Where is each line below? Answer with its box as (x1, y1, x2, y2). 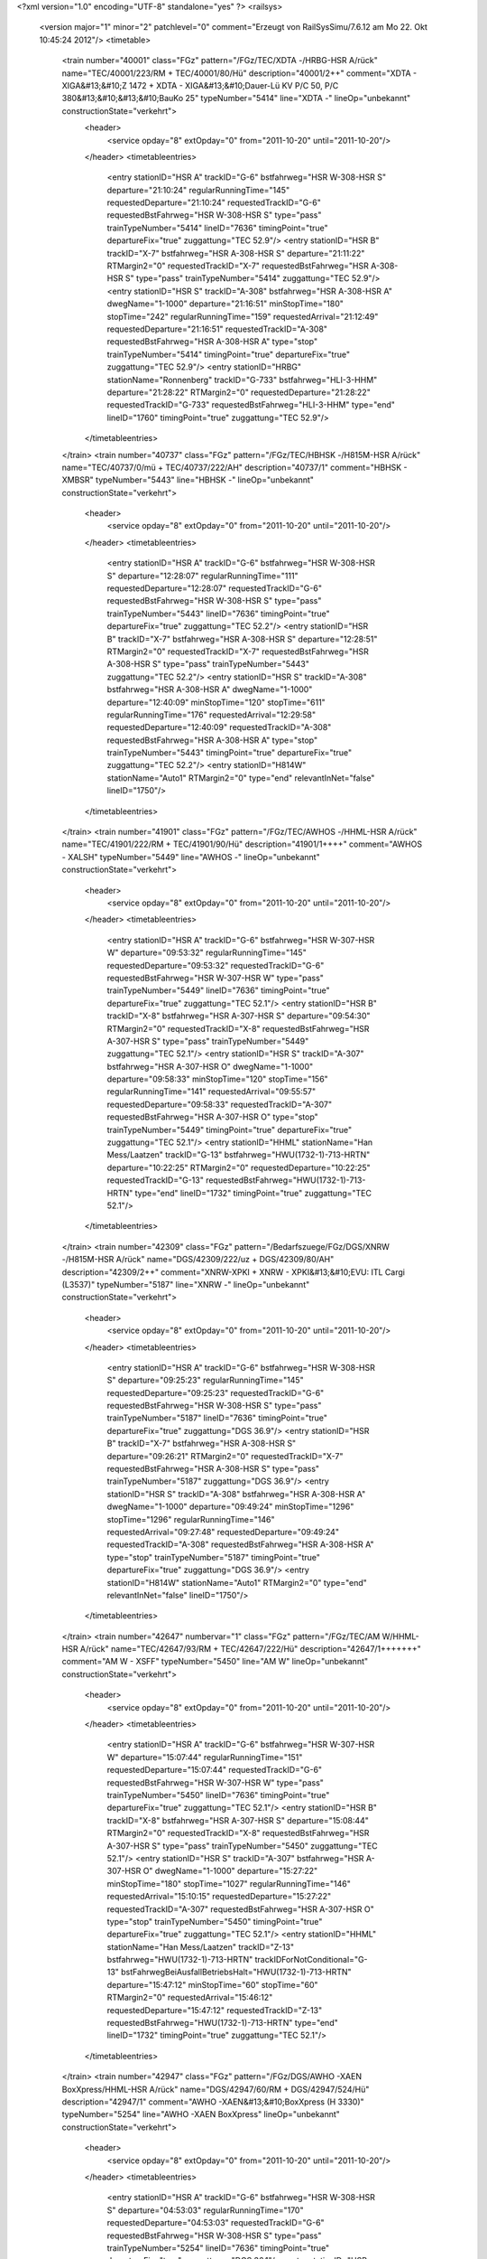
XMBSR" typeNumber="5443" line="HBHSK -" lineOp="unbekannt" (61, 474, 315, 485)
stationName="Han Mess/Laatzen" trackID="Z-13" (106, 1941, 295, 1952)
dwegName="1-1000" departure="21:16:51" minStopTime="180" (106, 298, 345, 309)
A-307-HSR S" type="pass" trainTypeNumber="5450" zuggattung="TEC (106, 1840, 378, 1851)
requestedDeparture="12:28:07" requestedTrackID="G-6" (106, 583, 322, 594)
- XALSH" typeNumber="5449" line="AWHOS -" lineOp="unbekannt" (61, 851, 320, 862)
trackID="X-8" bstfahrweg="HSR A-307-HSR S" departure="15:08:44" (106, 1814, 370, 1825)
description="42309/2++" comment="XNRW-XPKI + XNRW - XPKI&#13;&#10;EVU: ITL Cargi (61, 1266, 406, 1278)
